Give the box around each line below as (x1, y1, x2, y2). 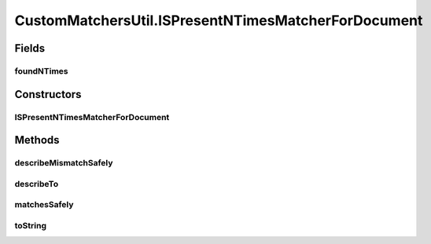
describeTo (14, 178, 59, 189)
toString (14, 220, 47, 231)
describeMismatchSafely (14, 158, 113, 169)
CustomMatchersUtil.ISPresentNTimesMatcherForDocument (14, 12, 423, 29)
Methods (14, 133, 60, 147)
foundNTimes (14, 65, 68, 76)
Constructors (14, 87, 82, 101)
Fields (14, 42, 46, 55)
